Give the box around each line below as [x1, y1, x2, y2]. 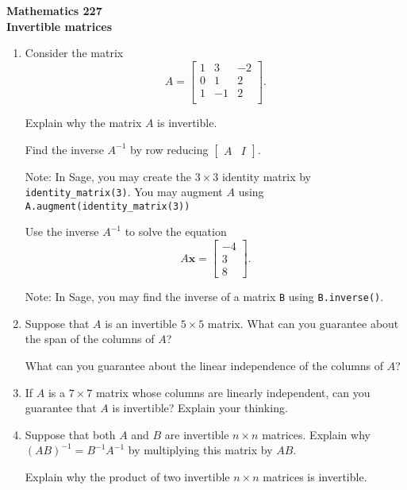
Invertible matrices [6, 17, 113, 34]
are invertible [164, 426, 229, 442]
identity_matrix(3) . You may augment [25, 183, 223, 200]
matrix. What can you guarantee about [207, 314, 399, 331]
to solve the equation [125, 223, 227, 240]
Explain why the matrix [25, 114, 142, 130]
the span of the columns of [25, 330, 155, 347]
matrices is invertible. [263, 468, 367, 484]
